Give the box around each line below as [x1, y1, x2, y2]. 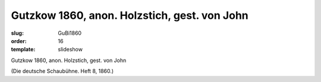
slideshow [58, 46, 83, 53]
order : [11, 37, 27, 44]
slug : [11, 29, 24, 37]
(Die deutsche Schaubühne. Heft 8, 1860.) [11, 68, 114, 75]
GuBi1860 [58, 29, 82, 37]
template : [11, 46, 36, 53]
